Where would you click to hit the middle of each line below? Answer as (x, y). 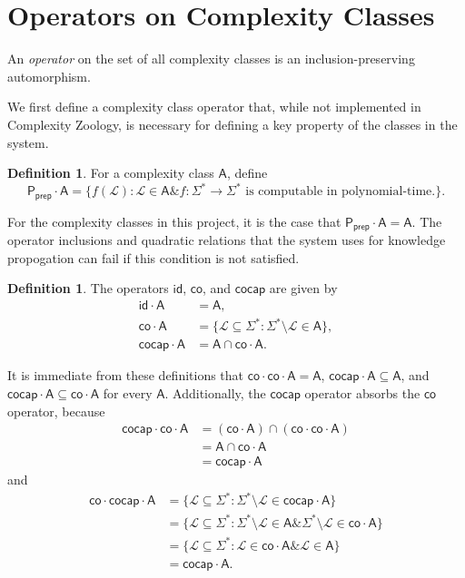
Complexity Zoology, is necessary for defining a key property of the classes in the (232, 124)
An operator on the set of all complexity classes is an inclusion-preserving (211, 59)
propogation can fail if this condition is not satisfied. (153, 257)
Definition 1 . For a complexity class (111, 173)
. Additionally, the (215, 393)
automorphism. (49, 76)
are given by (303, 288)
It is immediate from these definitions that (126, 375)
